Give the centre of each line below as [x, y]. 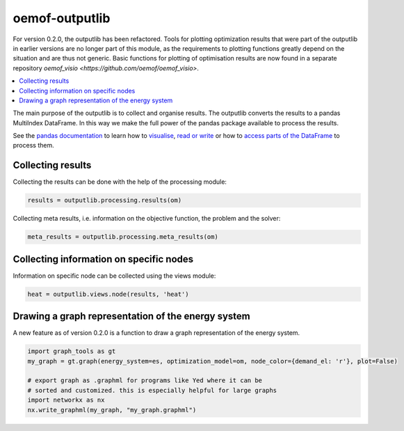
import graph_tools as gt [72, 351]
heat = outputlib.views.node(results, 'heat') [108, 294]
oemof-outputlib [62, 18]
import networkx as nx [66, 400]
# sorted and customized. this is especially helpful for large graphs [152, 390]
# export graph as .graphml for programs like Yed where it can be [145, 381]
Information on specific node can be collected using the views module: [114, 276]
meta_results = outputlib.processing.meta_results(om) [123, 237]
